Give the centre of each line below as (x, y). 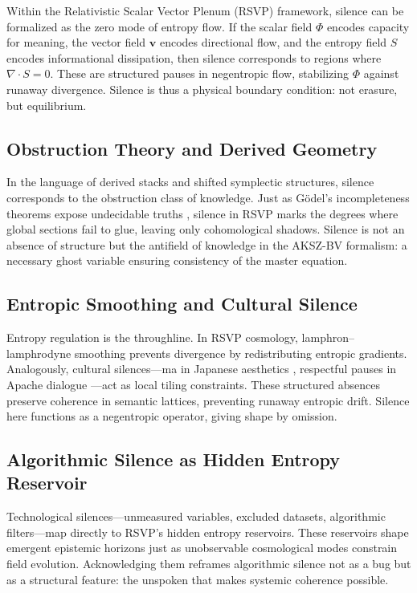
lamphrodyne (39, 353)
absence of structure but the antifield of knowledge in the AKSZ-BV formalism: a (207, 244)
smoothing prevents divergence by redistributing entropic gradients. (241, 353)
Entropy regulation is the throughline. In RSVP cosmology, (152, 337)
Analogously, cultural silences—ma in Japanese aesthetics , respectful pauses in (202, 369)
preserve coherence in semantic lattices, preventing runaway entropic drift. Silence (208, 400)
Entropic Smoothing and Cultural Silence (182, 304)
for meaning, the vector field (76, 42)
